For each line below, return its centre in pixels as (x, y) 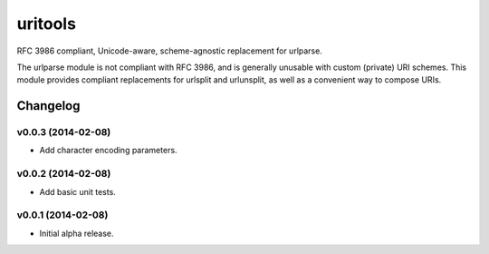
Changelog (48, 106)
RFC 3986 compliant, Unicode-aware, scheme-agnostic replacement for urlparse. (170, 51)
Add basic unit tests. (78, 191)
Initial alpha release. (77, 233)
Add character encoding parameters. (108, 151)
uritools (47, 24)
